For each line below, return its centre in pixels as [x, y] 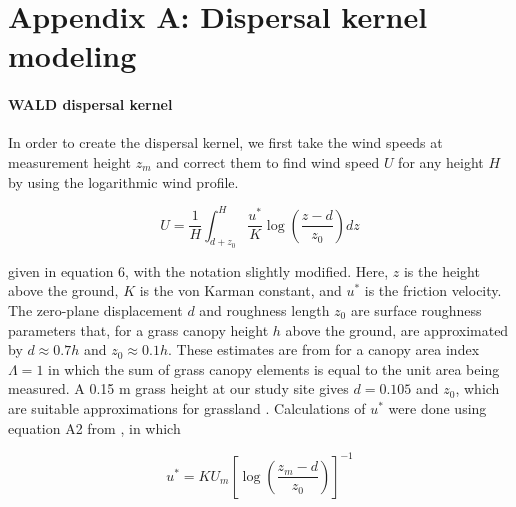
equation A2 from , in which [94, 427]
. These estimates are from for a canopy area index [323, 349]
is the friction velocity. [433, 290]
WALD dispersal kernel [90, 104]
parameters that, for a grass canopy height [138, 329]
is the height [441, 270]
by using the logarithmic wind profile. [123, 181]
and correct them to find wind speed [268, 161]
